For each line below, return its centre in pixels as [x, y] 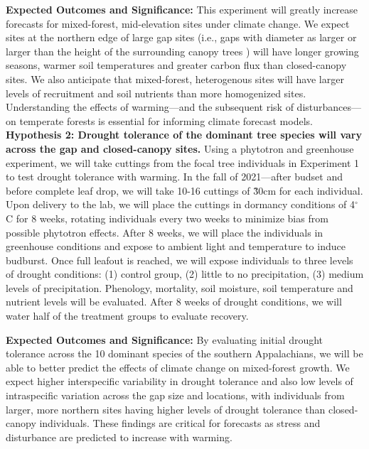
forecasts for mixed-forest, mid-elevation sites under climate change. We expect [178, 23]
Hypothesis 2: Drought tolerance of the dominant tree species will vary [184, 135]
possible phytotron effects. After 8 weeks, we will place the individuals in [165, 232]
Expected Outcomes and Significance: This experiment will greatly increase [182, 9]
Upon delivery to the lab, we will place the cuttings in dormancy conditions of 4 [181, 204]
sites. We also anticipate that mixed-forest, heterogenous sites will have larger [175, 79]
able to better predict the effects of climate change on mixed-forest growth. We [178, 367]
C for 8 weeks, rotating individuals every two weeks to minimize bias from [167, 218]
